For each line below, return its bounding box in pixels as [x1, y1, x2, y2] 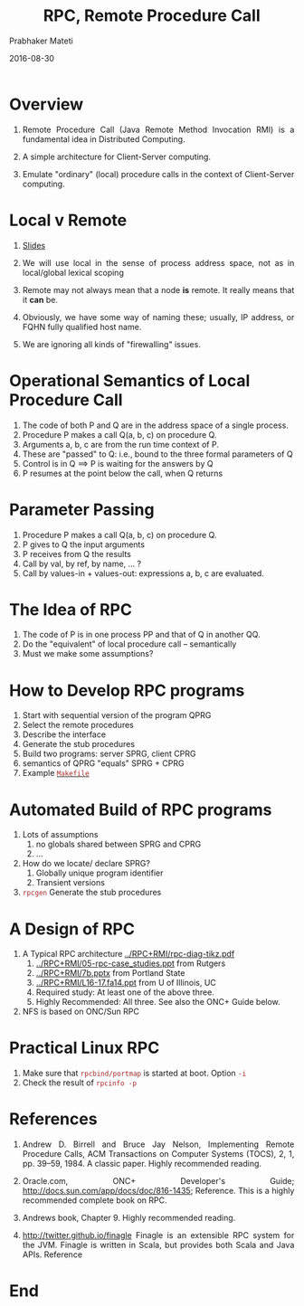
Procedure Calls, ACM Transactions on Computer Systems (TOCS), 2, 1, [22, 1149, 295, 1159]
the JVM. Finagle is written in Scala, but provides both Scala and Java [22, 1240, 295, 1251]
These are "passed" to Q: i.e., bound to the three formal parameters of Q [22, 449, 293, 459]
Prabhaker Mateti [9, 35, 73, 46]
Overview [9, 94, 84, 114]
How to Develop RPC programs [9, 680, 245, 701]
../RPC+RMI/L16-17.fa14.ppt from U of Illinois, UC [35, 978, 216, 989]
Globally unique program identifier [35, 867, 164, 878]
